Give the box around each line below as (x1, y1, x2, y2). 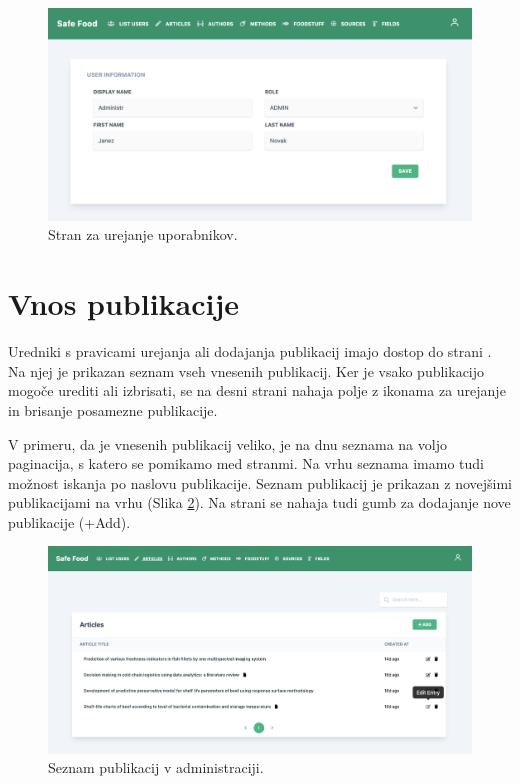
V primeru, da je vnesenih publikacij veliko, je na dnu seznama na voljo (8, 433, 447, 454)
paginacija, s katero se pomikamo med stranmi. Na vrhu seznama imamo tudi (8, 453, 485, 474)
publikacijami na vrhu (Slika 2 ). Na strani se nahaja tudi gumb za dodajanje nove (8, 492, 511, 513)
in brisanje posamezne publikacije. (8, 399, 218, 420)
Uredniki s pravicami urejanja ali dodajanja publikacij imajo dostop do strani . (8, 341, 492, 362)
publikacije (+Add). (8, 511, 131, 532)
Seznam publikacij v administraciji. (48, 757, 264, 778)
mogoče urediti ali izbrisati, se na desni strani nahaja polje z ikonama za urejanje (8, 380, 506, 401)
